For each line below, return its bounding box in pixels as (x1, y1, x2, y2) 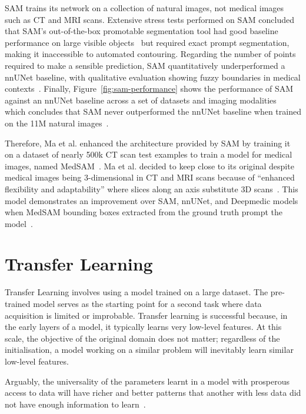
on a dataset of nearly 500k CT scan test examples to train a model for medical (5, 148, 292, 161)
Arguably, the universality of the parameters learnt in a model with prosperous (5, 375, 290, 387)
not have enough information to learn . (5, 398, 146, 410)
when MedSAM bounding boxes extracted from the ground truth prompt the (5, 206, 283, 218)
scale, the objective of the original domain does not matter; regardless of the (5, 332, 280, 344)
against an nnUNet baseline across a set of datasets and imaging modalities (5, 94, 277, 106)
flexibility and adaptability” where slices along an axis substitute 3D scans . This (5, 182, 298, 195)
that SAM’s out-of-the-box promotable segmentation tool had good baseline (5, 25, 278, 37)
